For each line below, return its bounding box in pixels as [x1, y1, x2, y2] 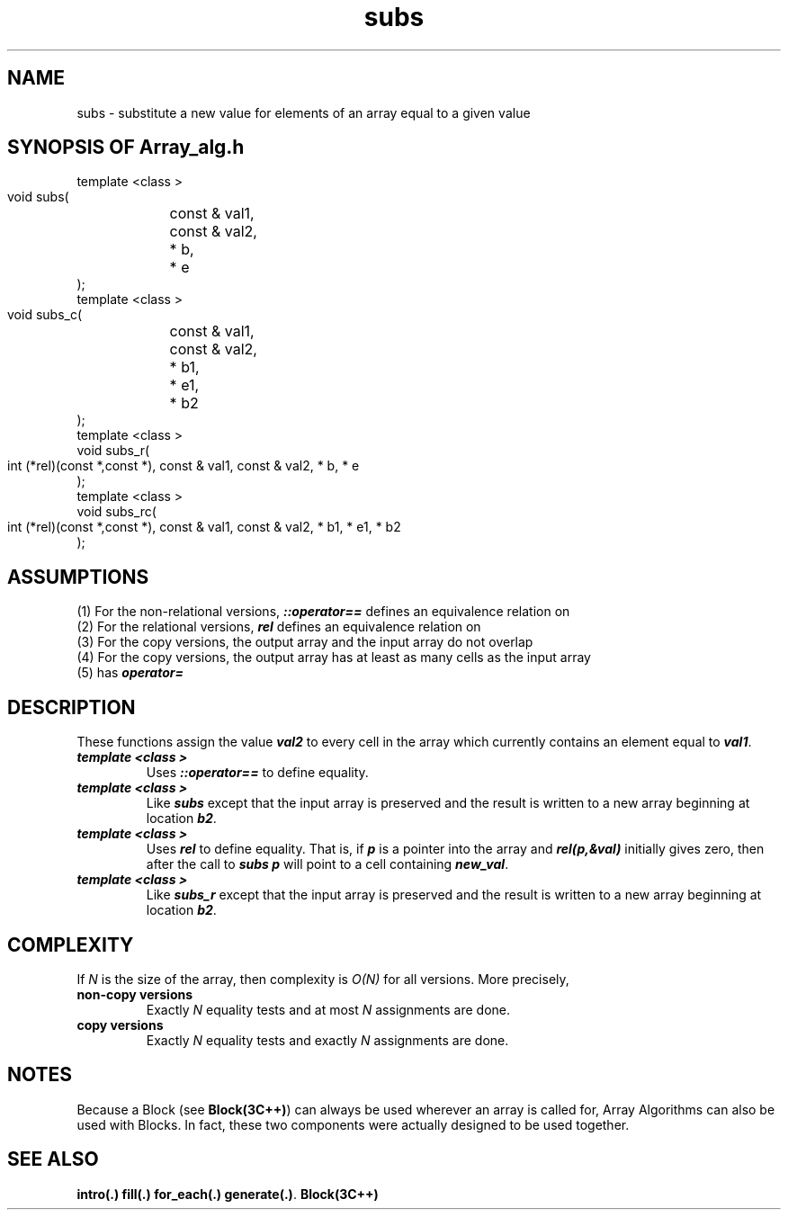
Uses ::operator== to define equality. [146, 765, 369, 781]
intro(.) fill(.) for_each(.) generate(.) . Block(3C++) [76, 1186, 379, 1202]
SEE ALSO [7, 1148, 99, 1171]
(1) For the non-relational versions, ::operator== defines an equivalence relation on [76, 604, 570, 620]
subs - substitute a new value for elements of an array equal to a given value [76, 104, 531, 121]
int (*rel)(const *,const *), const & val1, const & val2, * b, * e [7, 458, 360, 474]
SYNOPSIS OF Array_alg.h [7, 136, 245, 159]
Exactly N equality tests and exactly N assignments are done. [146, 1032, 509, 1048]
